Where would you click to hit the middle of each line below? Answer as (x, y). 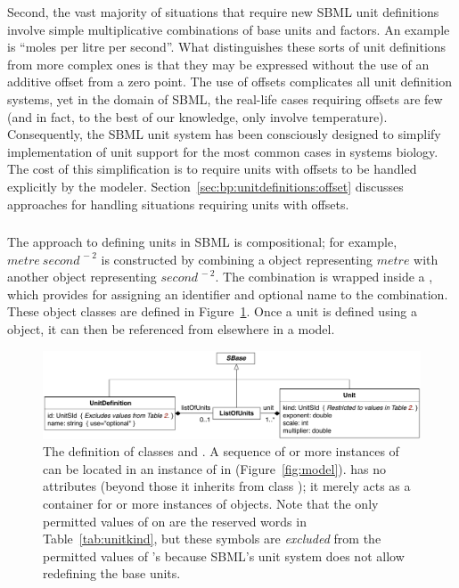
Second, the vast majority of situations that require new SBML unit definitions (223, 12)
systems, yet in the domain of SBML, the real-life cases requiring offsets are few (225, 98)
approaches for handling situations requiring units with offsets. (178, 204)
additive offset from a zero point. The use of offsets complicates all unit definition (229, 82)
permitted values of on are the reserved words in (175, 521)
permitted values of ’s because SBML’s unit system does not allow (224, 555)
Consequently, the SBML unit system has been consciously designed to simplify (224, 134)
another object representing (82, 277)
